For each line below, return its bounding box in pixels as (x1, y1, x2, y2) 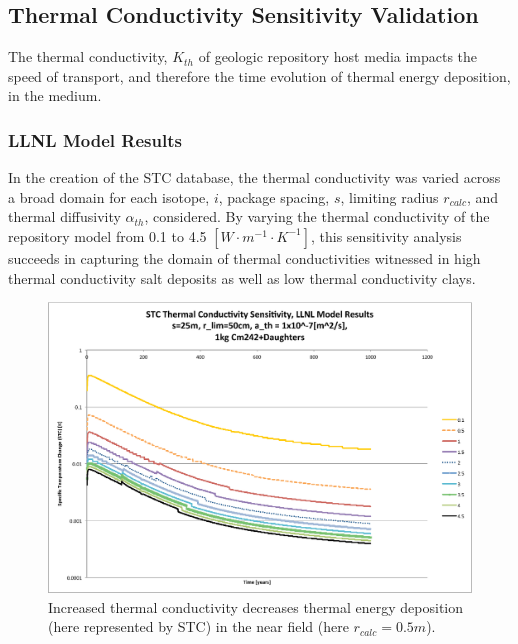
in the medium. (8, 85, 102, 106)
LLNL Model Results (8, 127, 182, 152)
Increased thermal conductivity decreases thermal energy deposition (48, 596, 464, 617)
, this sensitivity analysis (311, 225, 462, 246)
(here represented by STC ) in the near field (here (48, 616, 349, 637)
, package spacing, (218, 186, 330, 207)
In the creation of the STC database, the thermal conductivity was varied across (8, 167, 501, 188)
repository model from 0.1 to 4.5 (8, 225, 207, 246)
